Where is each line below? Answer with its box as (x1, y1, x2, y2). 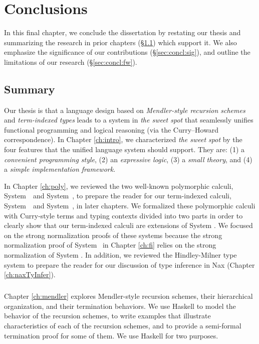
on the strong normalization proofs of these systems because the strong (4, 230, 222, 240)
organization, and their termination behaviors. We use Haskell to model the (4, 300, 236, 311)
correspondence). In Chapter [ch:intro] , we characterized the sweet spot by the (4, 134, 242, 145)
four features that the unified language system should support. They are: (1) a (4, 144, 245, 155)
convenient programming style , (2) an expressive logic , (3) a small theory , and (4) (4, 154, 252, 164)
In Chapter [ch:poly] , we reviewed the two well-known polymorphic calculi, (4, 180, 233, 191)
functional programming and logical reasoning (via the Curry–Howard (4, 124, 219, 135)
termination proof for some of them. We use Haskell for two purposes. (4, 330, 218, 340)
